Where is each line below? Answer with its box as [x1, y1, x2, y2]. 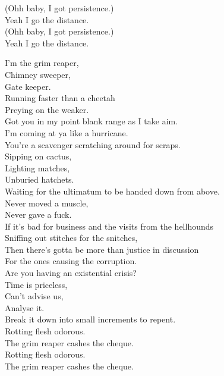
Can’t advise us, [5, 290, 64, 302]
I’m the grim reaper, [5, 57, 79, 69]
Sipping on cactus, [5, 150, 72, 162]
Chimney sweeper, [5, 68, 71, 80]
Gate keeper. [5, 80, 51, 92]
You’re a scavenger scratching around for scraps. [5, 138, 181, 151]
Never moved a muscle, [5, 196, 89, 209]
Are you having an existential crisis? [5, 267, 137, 279]
